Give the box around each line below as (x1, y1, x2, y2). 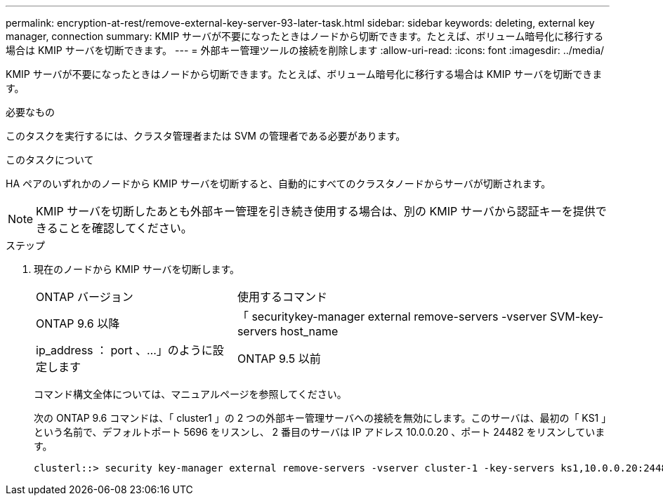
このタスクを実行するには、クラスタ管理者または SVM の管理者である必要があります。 (6, 130, 406, 142)
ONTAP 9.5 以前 (237, 352, 321, 366)
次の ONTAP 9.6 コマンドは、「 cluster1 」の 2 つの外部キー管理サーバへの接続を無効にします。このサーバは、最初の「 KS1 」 (34, 412, 607, 424)
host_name (280, 324, 339, 338)
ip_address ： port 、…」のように (36, 343, 213, 357)
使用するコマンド (237, 290, 327, 304)
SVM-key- (549, 309, 604, 323)
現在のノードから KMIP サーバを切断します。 (34, 263, 240, 275)
